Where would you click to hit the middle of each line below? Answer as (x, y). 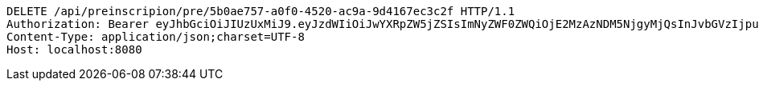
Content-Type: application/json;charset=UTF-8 (156, 37)
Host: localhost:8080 (74, 49)
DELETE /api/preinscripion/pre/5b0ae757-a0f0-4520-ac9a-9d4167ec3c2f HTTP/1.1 (261, 11)
